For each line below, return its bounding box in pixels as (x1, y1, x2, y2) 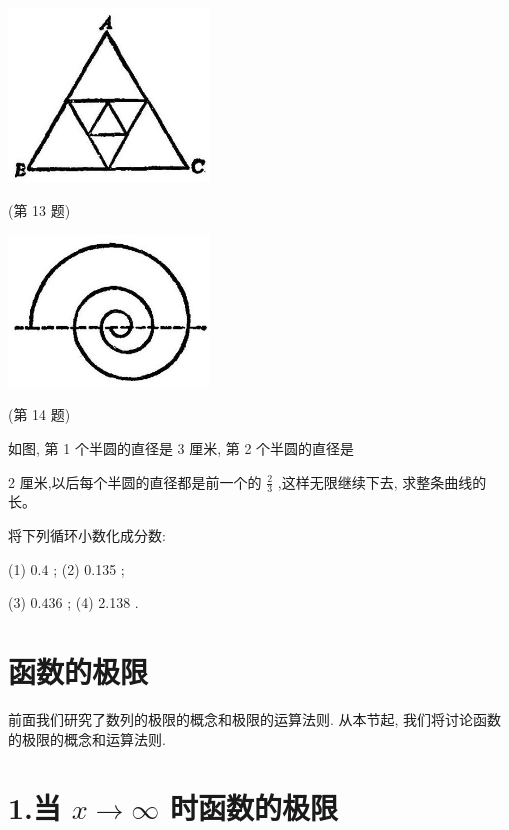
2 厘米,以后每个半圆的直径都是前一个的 (8, 471, 262, 492)
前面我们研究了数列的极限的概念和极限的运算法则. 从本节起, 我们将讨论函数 (8, 708, 502, 729)
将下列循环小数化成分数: (8, 525, 166, 546)
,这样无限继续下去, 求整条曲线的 (277, 471, 487, 492)
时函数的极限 (170, 787, 339, 828)
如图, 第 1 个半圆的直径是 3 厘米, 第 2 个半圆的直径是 (8, 438, 355, 458)
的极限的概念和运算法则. (8, 728, 166, 749)
